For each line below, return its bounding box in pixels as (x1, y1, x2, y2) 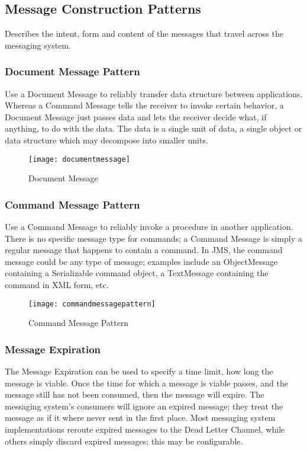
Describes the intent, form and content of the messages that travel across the (5, 27, 283, 40)
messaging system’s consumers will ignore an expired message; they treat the (5, 399, 283, 412)
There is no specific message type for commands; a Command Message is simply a (5, 232, 302, 244)
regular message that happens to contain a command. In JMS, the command (5, 244, 283, 256)
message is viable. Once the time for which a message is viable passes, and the (5, 376, 288, 389)
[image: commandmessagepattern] (28, 299, 156, 308)
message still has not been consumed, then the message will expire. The (5, 388, 264, 401)
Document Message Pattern (5, 64, 140, 79)
